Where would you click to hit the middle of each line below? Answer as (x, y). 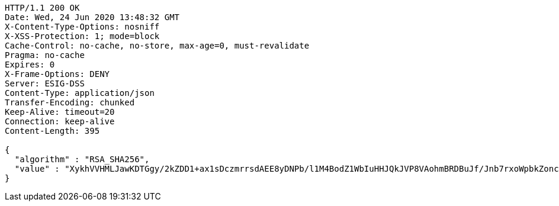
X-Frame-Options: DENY (57, 74)
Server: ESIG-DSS (45, 83)
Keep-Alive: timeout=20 (60, 112)
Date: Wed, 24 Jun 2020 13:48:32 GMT (92, 17)
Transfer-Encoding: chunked (70, 102)
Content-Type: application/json (80, 93)
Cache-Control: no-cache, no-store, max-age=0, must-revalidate (157, 46)
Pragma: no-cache (45, 55)
